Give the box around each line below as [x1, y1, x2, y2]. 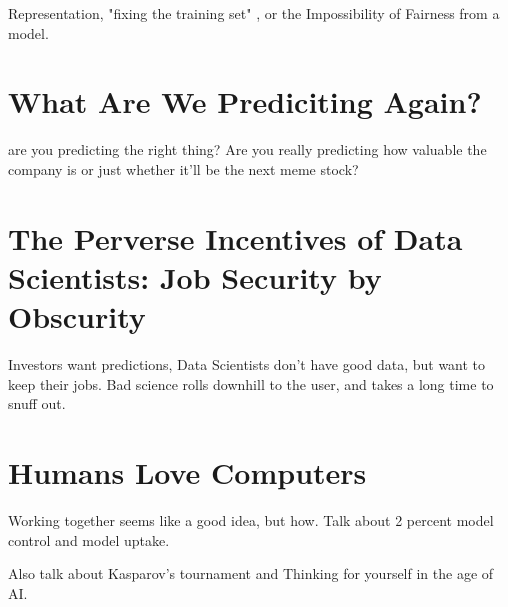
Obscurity [8, 296, 146, 337]
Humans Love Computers [8, 451, 367, 492]
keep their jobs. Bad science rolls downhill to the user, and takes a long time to [8, 373, 494, 394]
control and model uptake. [8, 529, 170, 550]
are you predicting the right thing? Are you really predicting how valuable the [8, 139, 487, 160]
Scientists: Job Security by [8, 256, 382, 297]
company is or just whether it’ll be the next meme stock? [8, 158, 359, 179]
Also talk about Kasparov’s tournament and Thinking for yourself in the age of [8, 563, 494, 584]
